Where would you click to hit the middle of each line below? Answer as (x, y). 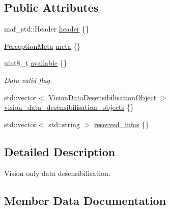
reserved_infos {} (121, 124)
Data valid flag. (28, 80)
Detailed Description (60, 151)
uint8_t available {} (36, 63)
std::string (64, 124)
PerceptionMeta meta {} (42, 46)
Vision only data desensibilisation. (57, 173)
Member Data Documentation (85, 200)
